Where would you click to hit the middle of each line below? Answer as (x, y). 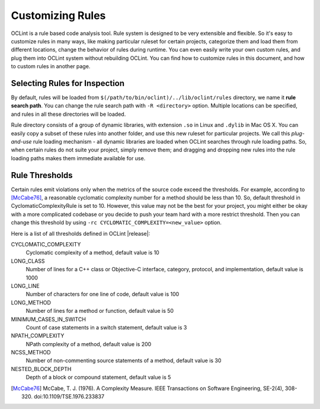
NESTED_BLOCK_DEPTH (41, 369)
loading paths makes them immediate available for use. (78, 158)
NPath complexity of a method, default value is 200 (89, 344)
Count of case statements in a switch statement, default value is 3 (106, 327)
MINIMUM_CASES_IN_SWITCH (48, 319)
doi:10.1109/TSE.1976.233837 (69, 397)
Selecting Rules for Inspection (68, 83)
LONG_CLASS (28, 261)
